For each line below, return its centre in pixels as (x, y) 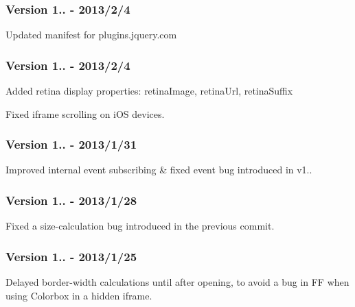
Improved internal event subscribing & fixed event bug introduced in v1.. (159, 170)
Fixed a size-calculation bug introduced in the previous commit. (140, 226)
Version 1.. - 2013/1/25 (71, 256)
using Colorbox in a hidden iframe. (79, 295)
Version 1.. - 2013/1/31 (71, 144)
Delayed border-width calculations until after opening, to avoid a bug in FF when (177, 282)
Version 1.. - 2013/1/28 (71, 200)
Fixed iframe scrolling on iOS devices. (85, 113)
